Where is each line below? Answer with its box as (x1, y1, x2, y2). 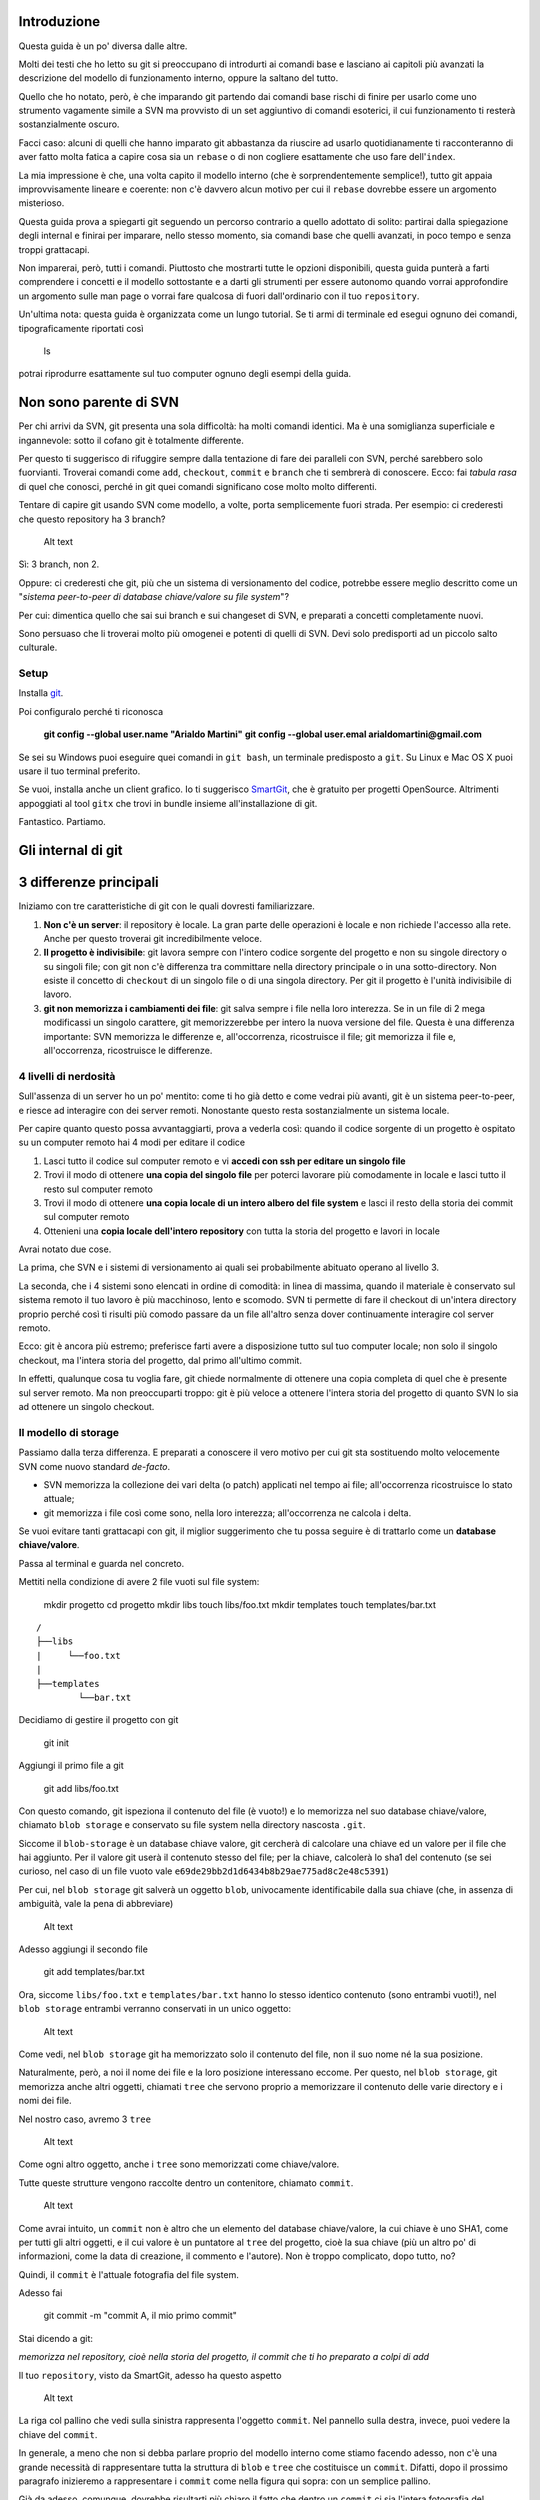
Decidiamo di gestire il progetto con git (18, 1714, 179, 1726)
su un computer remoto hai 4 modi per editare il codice (18, 1136, 246, 1149)
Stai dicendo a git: (18, 2332, 94, 2344)
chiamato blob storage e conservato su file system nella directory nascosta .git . (18, 1819, 366, 1831)
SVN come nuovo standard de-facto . (18, 1460, 171, 1472)
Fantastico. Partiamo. (18, 816, 107, 828)
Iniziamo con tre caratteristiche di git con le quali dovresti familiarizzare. (18, 900, 315, 912)
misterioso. (18, 197, 65, 209)
